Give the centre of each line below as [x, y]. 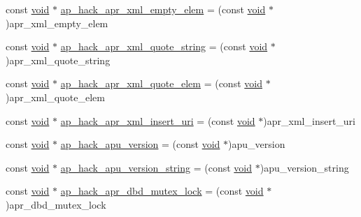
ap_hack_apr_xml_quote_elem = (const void [161, 83]
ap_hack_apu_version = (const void [140, 144]
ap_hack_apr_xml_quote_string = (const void [164, 46]
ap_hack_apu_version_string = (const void [156, 167]
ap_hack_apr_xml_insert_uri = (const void [158, 120]
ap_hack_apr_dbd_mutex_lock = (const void [162, 191]
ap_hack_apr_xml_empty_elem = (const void [163, 9]
